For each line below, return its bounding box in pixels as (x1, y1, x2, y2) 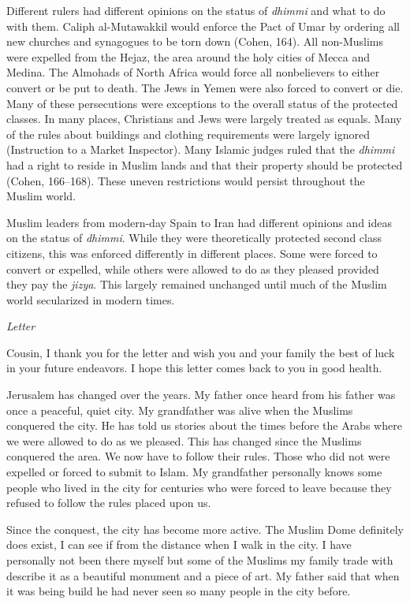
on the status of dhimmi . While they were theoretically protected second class (6, 229, 382, 246)
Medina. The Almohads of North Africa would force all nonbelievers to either (6, 64, 380, 80)
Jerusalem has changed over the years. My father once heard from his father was (6, 386, 396, 403)
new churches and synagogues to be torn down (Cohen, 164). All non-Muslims (6, 33, 384, 50)
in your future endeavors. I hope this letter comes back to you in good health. (6, 360, 382, 376)
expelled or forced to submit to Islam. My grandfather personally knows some (6, 464, 382, 480)
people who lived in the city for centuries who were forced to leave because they (6, 479, 392, 495)
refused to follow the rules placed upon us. (6, 494, 211, 511)
